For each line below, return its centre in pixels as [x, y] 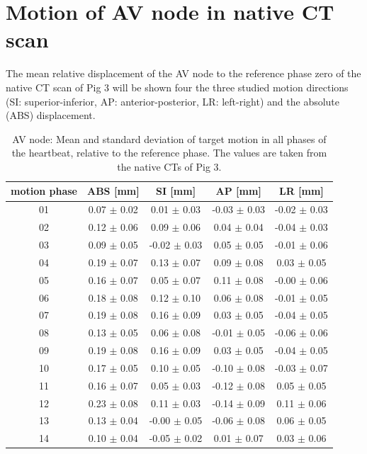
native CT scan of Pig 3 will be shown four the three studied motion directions [177, 87]
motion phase [44, 191]
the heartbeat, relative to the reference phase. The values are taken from [169, 153]
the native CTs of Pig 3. [169, 166]
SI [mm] [176, 191]
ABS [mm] [113, 191]
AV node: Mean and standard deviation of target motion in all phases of [169, 138]
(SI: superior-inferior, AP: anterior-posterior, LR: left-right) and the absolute [173, 101]
